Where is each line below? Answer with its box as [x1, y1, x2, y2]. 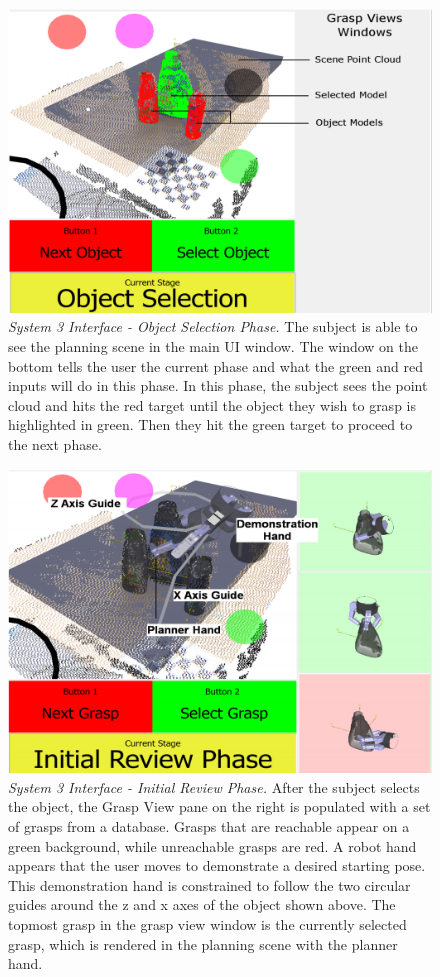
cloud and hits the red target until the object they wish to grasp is [8, 394, 416, 415]
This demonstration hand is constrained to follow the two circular [8, 874, 411, 895]
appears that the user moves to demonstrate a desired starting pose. [8, 855, 426, 876]
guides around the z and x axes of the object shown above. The [8, 894, 396, 915]
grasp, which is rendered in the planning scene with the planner [8, 933, 398, 954]
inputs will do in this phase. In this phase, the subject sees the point [8, 375, 428, 396]
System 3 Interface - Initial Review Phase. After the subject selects [8, 776, 420, 797]
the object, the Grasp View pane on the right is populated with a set [8, 796, 431, 817]
